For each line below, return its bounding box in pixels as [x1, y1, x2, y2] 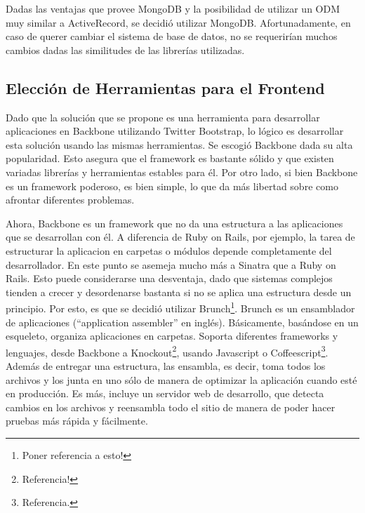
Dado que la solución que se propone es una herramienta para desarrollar [6, 109, 320, 124]
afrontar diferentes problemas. [6, 192, 135, 207]
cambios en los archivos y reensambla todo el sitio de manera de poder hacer [6, 399, 336, 414]
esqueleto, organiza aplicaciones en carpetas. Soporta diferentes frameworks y [6, 328, 338, 343]
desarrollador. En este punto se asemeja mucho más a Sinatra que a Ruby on [6, 257, 336, 272]
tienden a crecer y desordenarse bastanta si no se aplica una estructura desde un [6, 284, 352, 299]
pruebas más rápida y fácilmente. [6, 413, 148, 428]
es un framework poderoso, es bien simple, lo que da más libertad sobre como [6, 178, 338, 193]
